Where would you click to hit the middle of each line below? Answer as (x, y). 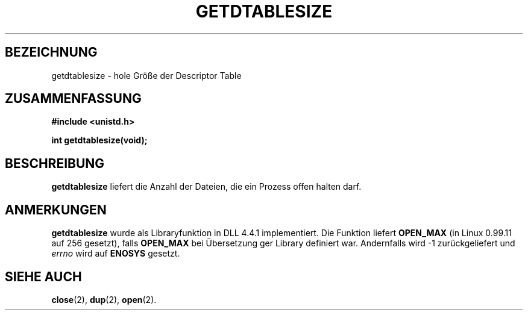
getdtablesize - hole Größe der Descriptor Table (146, 75)
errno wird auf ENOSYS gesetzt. (116, 254)
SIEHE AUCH (43, 276)
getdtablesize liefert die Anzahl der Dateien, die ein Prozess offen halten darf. (206, 187)
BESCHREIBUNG (55, 163)
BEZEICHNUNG (51, 52)
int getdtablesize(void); (99, 140)
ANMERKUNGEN (56, 210)
